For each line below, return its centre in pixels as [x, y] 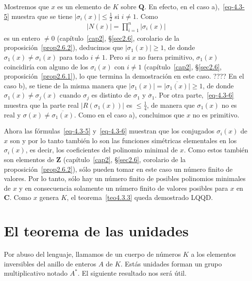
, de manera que [171, 105]
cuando [70, 95]
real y [12, 114]
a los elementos [213, 254]
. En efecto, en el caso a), [182, 6]
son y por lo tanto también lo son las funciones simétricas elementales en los [123, 140]
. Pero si [118, 57]
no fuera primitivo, [166, 57]
